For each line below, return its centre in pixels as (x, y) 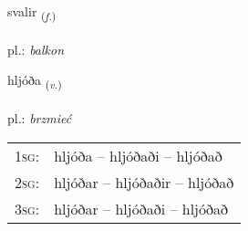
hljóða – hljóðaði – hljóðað (138, 155)
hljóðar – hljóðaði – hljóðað (141, 208)
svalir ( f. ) (32, 12)
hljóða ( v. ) (35, 81)
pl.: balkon (36, 49)
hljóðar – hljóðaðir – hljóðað (144, 182)
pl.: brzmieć (40, 118)
